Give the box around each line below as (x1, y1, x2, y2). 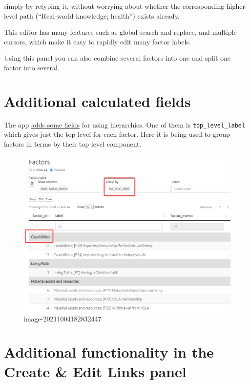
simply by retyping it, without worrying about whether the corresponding (4, 1, 225, 11)
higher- (226, 1, 248, 11)
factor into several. (4, 62, 60, 72)
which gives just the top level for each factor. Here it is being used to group (4, 129, 230, 139)
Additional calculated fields (4, 91, 191, 111)
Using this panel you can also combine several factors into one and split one (4, 53, 231, 63)
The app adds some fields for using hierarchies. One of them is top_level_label (4, 119, 246, 129)
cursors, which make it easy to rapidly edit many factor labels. (4, 36, 191, 46)
